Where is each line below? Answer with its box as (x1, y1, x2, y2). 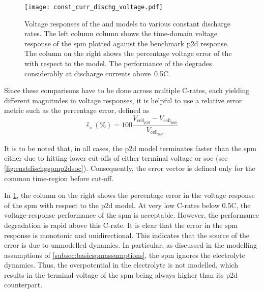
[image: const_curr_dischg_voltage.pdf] (24, 4, 163, 11)
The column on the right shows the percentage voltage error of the (24, 48, 232, 58)
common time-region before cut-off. (4, 172, 114, 183)
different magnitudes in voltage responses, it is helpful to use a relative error (4, 95, 242, 105)
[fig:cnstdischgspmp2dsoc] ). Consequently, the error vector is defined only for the (4, 162, 255, 173)
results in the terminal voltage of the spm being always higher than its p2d (4, 269, 238, 280)
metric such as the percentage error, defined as (4, 105, 150, 115)
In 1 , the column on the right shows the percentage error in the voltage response (4, 190, 255, 200)
